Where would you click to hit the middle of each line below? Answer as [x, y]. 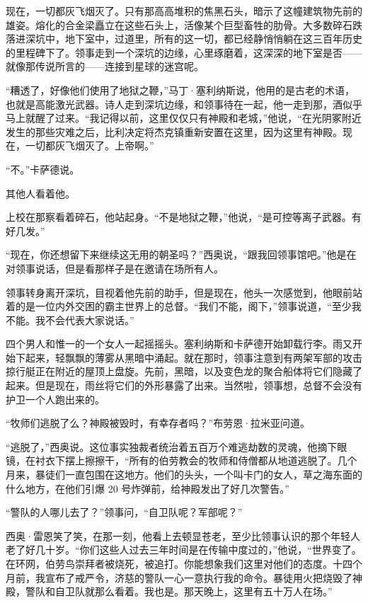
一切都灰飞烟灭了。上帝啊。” [90, 145]
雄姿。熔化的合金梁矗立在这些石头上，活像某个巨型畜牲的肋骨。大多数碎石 [179, 24]
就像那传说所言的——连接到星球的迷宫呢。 [105, 66]
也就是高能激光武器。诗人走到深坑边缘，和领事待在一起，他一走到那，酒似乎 [184, 104]
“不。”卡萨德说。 [43, 169]
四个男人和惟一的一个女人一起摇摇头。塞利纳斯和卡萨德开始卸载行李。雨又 [179, 344]
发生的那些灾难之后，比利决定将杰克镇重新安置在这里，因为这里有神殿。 [174, 131]
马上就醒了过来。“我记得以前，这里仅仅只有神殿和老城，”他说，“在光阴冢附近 [184, 118]
